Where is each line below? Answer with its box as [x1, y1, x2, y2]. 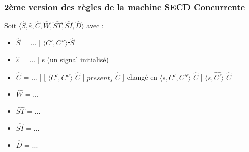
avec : [86, 20, 104, 31]
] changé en [122, 71, 158, 82]
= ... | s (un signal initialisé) [21, 54, 109, 64]
